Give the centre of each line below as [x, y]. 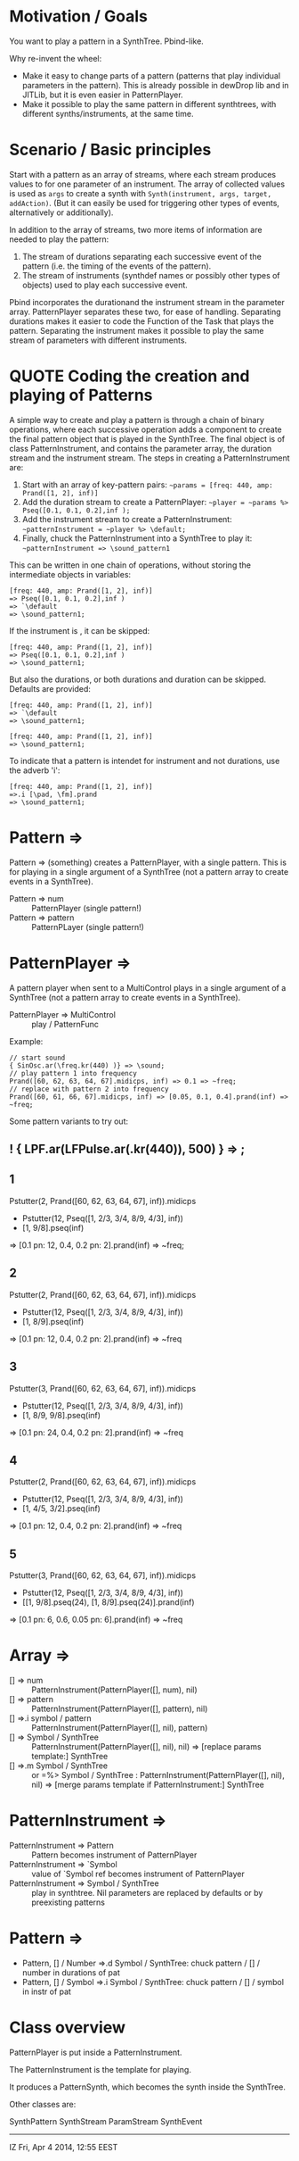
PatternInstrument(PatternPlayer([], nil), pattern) [120, 1728]
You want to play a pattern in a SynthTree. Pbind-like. [107, 41]
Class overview [68, 2028]
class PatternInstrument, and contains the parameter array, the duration [141, 448]
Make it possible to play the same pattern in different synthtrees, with [149, 104]
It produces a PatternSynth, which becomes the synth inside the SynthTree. [148, 2087]
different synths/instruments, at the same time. [108, 113]
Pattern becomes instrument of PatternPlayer [114, 1855]
